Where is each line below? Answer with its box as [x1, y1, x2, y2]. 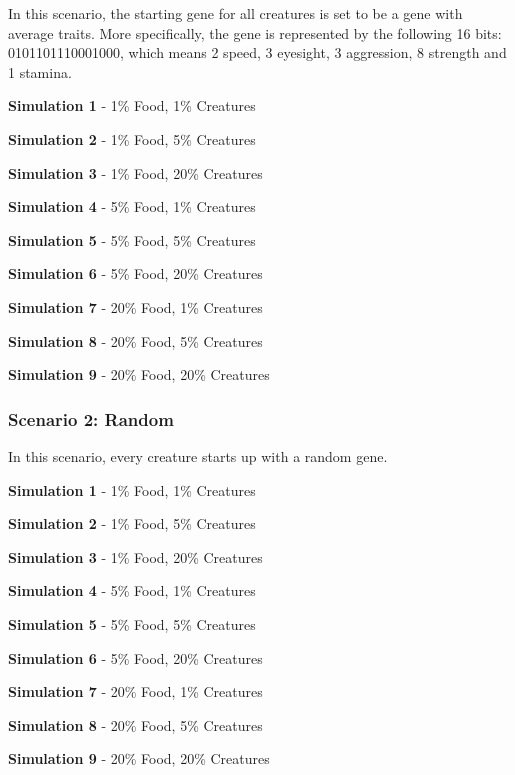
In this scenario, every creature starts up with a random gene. [8, 445, 388, 466]
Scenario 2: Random [8, 406, 174, 431]
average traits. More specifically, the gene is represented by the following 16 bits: [8, 22, 502, 43]
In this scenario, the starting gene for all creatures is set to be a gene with [8, 3, 463, 23]
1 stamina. [8, 61, 72, 82]
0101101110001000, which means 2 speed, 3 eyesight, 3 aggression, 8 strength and [8, 42, 507, 63]
